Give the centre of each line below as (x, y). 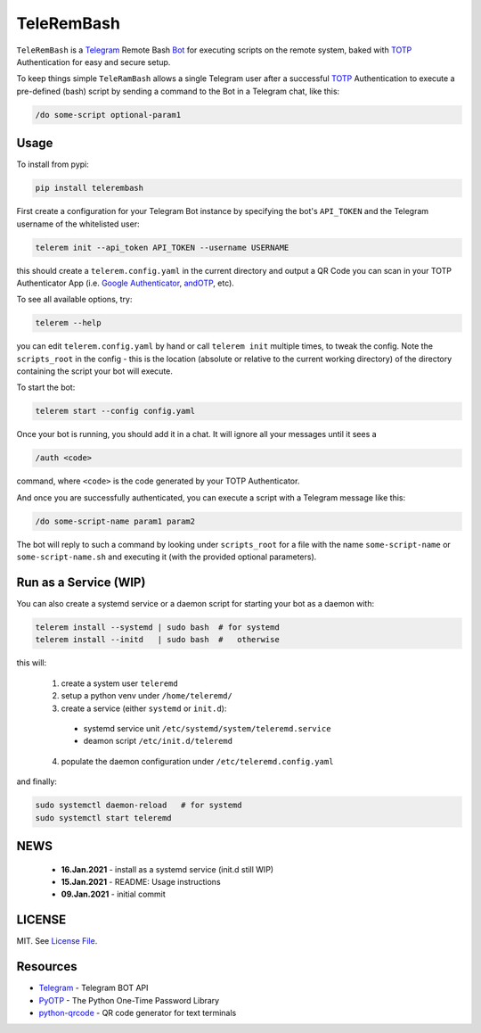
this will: (32, 663)
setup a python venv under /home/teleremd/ (147, 696)
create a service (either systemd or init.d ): (144, 708)
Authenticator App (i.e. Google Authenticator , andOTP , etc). (126, 283)
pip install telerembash (90, 188)
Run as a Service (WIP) (81, 582)
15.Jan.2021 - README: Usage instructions (141, 881)
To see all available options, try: (74, 300)
